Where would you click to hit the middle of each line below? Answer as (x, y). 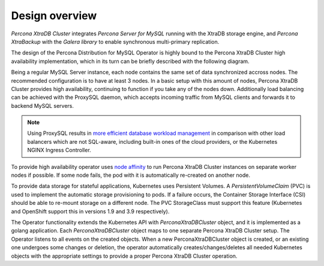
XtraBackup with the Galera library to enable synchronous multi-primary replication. (115, 41)
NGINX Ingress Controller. (59, 150)
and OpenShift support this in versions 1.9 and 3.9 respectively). (90, 211)
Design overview (54, 16)
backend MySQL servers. (43, 105)
